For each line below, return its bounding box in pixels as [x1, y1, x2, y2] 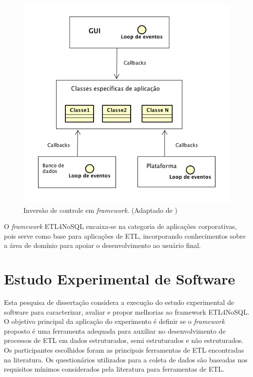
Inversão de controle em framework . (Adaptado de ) [23, 205, 177, 215]
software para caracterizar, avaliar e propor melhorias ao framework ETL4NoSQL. [4, 306, 250, 317]
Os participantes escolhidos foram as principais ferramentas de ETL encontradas [4, 345, 244, 355]
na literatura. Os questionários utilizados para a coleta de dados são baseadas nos [4, 354, 248, 364]
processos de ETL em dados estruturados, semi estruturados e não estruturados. [4, 335, 244, 345]
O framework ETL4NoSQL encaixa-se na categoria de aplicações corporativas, [4, 221, 237, 231]
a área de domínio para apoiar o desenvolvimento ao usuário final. [4, 240, 201, 250]
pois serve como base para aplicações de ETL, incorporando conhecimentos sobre [4, 230, 246, 241]
